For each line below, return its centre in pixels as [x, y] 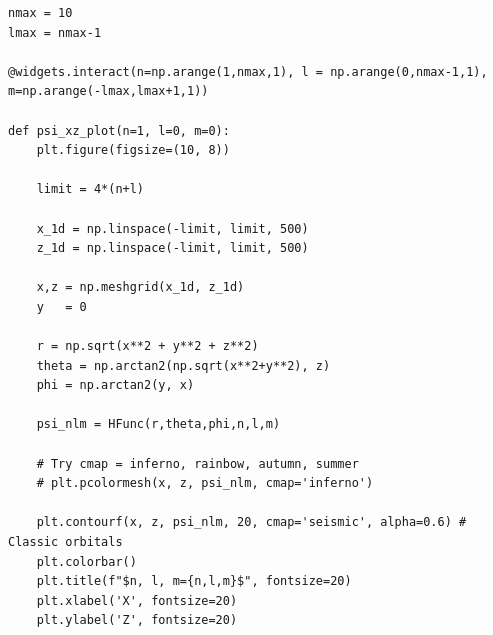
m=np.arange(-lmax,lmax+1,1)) [108, 91]
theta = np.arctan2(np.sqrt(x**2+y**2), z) [183, 365]
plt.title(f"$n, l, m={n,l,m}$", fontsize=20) [194, 581]
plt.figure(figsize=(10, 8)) [133, 150]
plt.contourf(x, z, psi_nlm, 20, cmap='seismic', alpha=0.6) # [251, 522]
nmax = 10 [40, 13]
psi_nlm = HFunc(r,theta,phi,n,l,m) [158, 424]
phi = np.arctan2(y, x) [115, 385]
